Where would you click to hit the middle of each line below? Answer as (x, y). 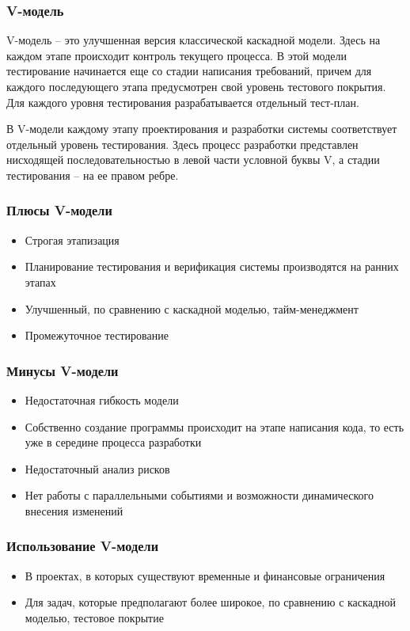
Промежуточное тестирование (97, 335)
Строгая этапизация (72, 239)
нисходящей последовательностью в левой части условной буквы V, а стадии (193, 160)
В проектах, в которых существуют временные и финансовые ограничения (205, 575)
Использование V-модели (83, 546)
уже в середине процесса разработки (113, 442)
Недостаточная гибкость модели (102, 399)
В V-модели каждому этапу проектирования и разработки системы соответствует (202, 129)
